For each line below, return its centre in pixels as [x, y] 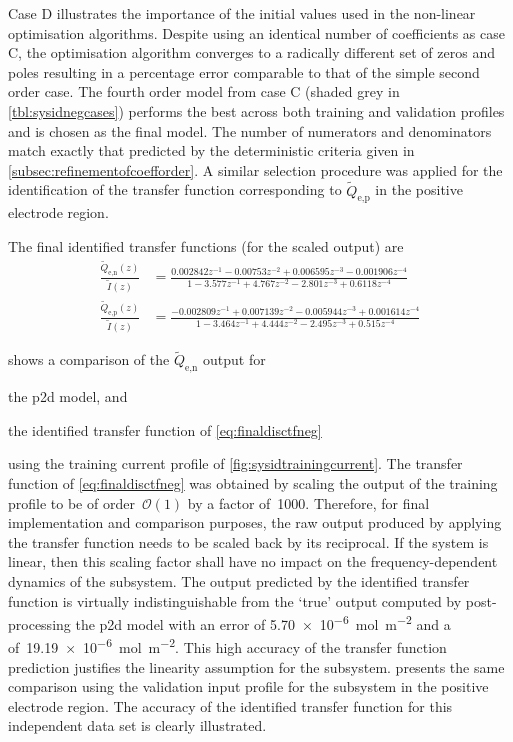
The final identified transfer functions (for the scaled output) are [206, 245]
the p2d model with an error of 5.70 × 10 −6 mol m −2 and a [263, 622]
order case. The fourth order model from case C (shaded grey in [204, 91]
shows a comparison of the [89, 359]
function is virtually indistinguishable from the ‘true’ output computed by [235, 600]
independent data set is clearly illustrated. [137, 725]
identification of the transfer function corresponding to [175, 189]
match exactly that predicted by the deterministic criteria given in [211, 150]
